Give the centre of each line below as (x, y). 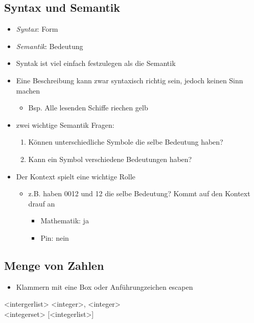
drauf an (42, 203)
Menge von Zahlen (54, 265)
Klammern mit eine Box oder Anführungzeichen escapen (105, 286)
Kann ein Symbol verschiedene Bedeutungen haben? (110, 159)
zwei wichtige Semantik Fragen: (65, 124)
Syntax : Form (37, 29)
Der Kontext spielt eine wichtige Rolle (76, 176)
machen (28, 90)
